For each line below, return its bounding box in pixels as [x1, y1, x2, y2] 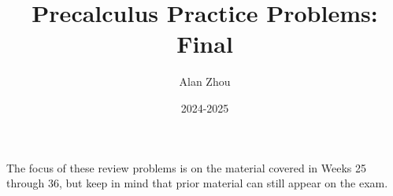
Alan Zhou [179, 73, 231, 90]
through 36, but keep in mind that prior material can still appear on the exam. [6, 175, 388, 191]
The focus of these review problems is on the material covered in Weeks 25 [6, 159, 367, 176]
